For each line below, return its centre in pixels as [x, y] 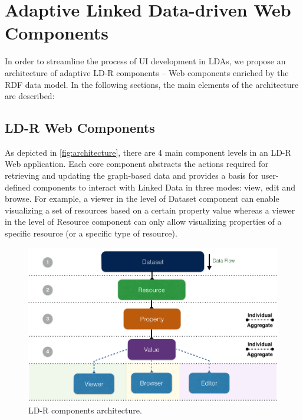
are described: [30, 96]
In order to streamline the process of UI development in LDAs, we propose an [145, 61]
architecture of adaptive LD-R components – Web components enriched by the [147, 72]
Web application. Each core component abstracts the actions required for [137, 164]
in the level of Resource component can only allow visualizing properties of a [143, 222]
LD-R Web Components [80, 128]
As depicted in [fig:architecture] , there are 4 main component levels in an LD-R [148, 152]
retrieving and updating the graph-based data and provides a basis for [132, 175]
